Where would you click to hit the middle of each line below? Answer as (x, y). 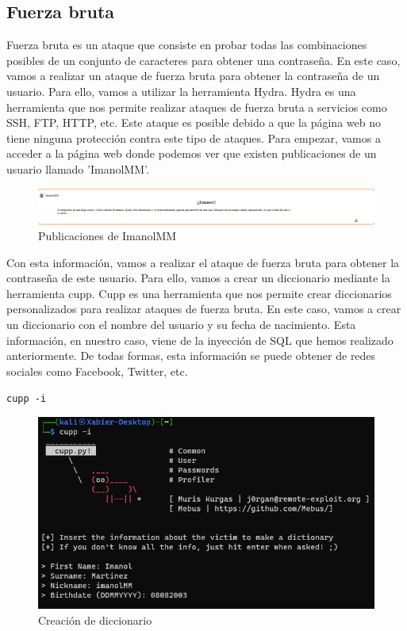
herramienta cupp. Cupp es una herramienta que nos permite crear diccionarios (199, 293)
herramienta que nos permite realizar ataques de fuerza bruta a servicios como (197, 107)
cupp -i (27, 399)
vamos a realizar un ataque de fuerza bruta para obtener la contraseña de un (193, 76)
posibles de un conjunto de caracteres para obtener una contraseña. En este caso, (203, 60)
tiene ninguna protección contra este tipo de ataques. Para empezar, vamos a (194, 138)
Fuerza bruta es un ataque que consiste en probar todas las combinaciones (187, 45)
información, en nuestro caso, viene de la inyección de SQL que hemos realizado (200, 340)
